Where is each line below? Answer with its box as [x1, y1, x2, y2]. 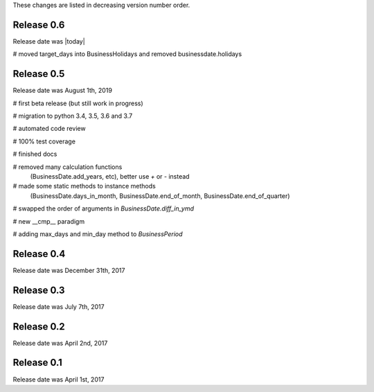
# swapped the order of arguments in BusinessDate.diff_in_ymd [12, 204, 194, 213]
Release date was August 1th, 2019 [12, 87, 112, 95]
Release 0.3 [12, 284, 65, 296]
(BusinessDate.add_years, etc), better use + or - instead [30, 172, 190, 180]
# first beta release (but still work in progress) [12, 99, 143, 107]
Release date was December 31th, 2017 [12, 266, 125, 274]
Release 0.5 [12, 68, 65, 80]
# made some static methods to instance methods [12, 182, 156, 190]
